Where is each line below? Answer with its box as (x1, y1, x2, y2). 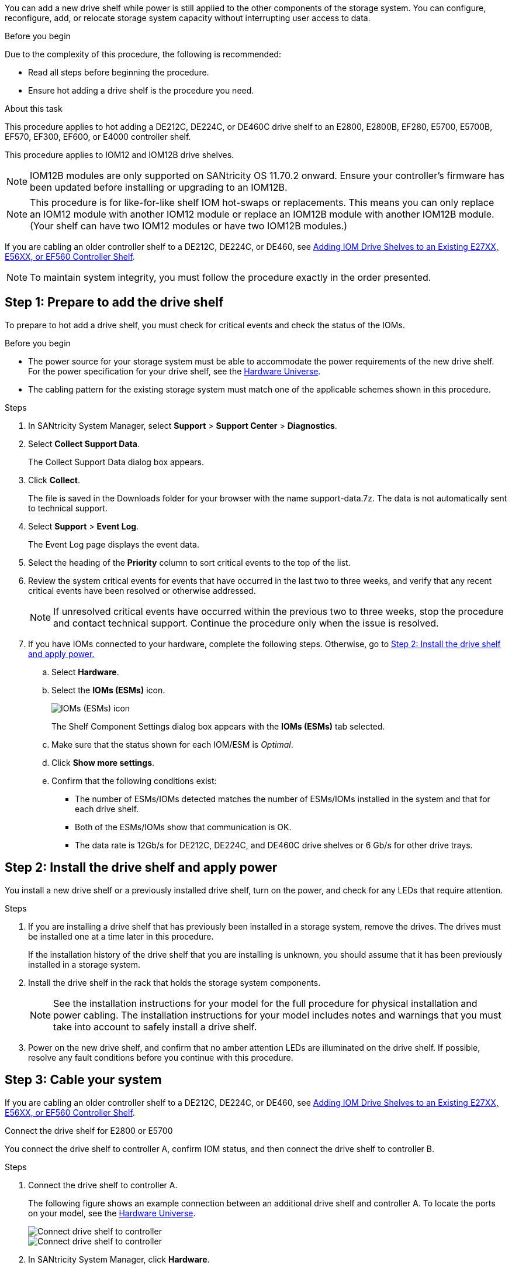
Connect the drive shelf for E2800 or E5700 (5, 1125, 173, 1136)
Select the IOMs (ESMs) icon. (51, 685, 165, 695)
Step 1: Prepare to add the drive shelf (5, 295, 224, 310)
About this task (5, 104, 63, 114)
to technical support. (28, 503, 108, 513)
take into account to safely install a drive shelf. (53, 1020, 257, 1033)
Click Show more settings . (51, 757, 155, 768)
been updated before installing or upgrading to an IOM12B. (30, 181, 288, 193)
